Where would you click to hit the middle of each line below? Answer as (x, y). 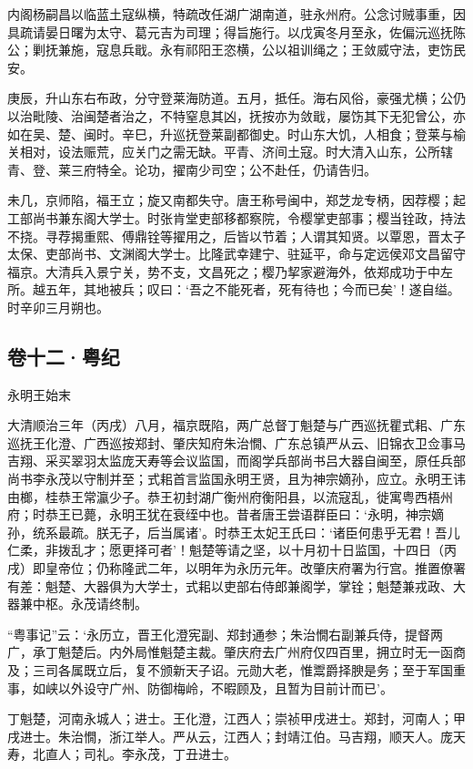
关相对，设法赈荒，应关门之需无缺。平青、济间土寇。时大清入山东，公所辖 (230, 152)
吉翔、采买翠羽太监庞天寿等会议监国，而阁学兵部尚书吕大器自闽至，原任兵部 (236, 461)
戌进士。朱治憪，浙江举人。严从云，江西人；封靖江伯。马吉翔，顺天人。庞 (230, 736)
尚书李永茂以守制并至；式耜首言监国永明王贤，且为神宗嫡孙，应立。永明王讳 (236, 479)
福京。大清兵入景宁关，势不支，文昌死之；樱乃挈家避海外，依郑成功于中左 (230, 271)
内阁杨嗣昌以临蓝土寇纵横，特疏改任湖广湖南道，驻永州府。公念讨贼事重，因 (236, 14)
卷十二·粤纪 (64, 356)
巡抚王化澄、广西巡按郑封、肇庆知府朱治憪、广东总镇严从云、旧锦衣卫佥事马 (236, 442)
